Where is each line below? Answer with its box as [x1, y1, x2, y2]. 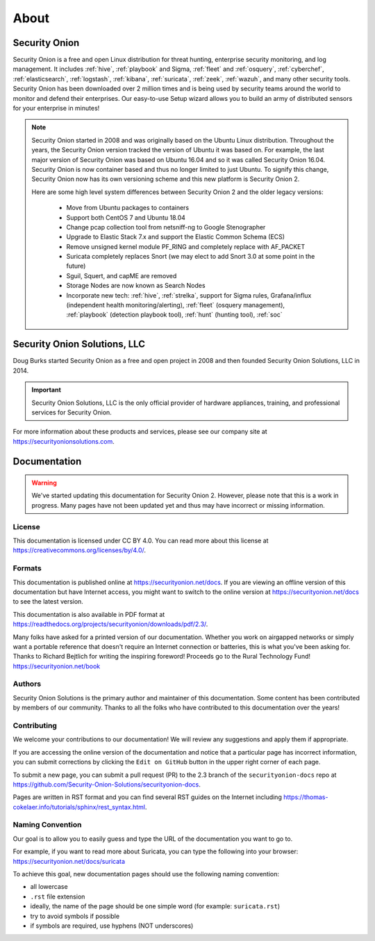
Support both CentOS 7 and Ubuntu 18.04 [66, 213, 185, 222]
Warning [31, 478, 57, 487]
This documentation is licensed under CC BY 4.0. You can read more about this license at [12, 536, 269, 545]
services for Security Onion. [31, 408, 112, 417]
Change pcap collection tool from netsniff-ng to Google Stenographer [66, 223, 266, 231]
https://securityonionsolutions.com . [12, 437, 115, 445]
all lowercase [30, 883, 69, 891]
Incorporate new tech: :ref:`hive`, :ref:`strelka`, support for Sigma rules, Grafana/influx [66, 291, 312, 299]
